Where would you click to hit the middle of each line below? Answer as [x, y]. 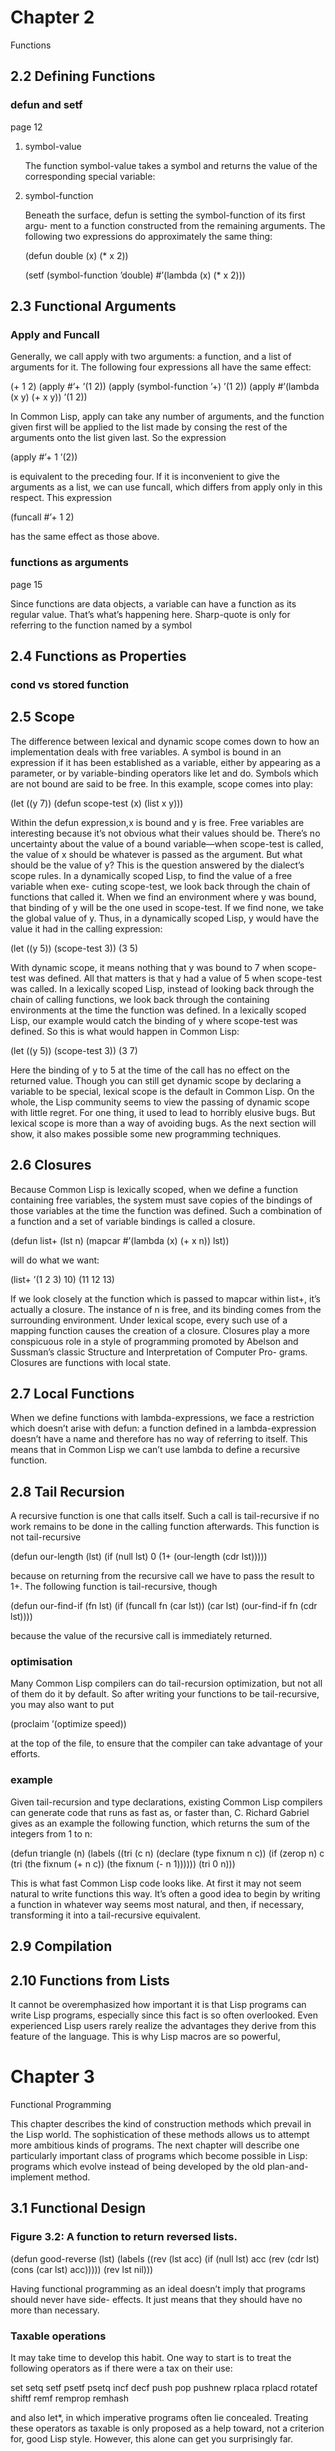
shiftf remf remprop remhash [69, 2398]
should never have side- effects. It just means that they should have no [156, 2299]
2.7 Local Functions [72, 1393]
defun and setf [46, 105]
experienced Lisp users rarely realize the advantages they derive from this [163, 2025]
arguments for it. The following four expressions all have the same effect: [161, 367]
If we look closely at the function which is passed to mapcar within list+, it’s [165, 1298]
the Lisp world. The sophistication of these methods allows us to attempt [160, 2134]
